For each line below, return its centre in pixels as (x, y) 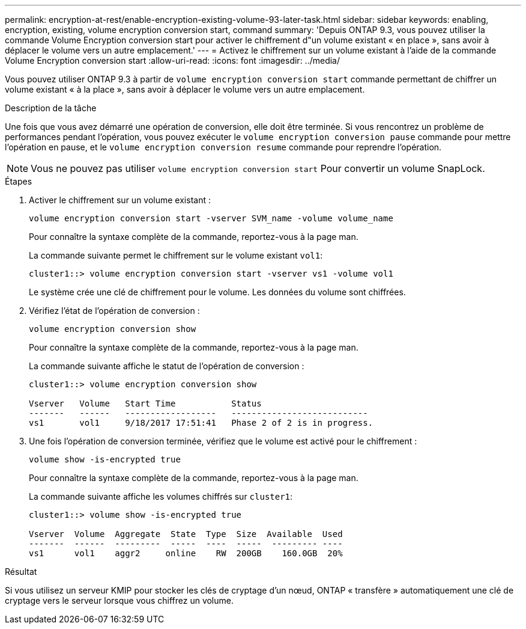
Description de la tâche (51, 108)
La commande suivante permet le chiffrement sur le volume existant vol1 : (176, 255)
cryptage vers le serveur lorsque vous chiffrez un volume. (119, 600)
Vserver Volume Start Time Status (145, 403)
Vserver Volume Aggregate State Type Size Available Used (186, 534)
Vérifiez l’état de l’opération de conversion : (114, 311)
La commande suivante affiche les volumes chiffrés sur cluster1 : (161, 496)
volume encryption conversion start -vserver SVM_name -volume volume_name (211, 218)
